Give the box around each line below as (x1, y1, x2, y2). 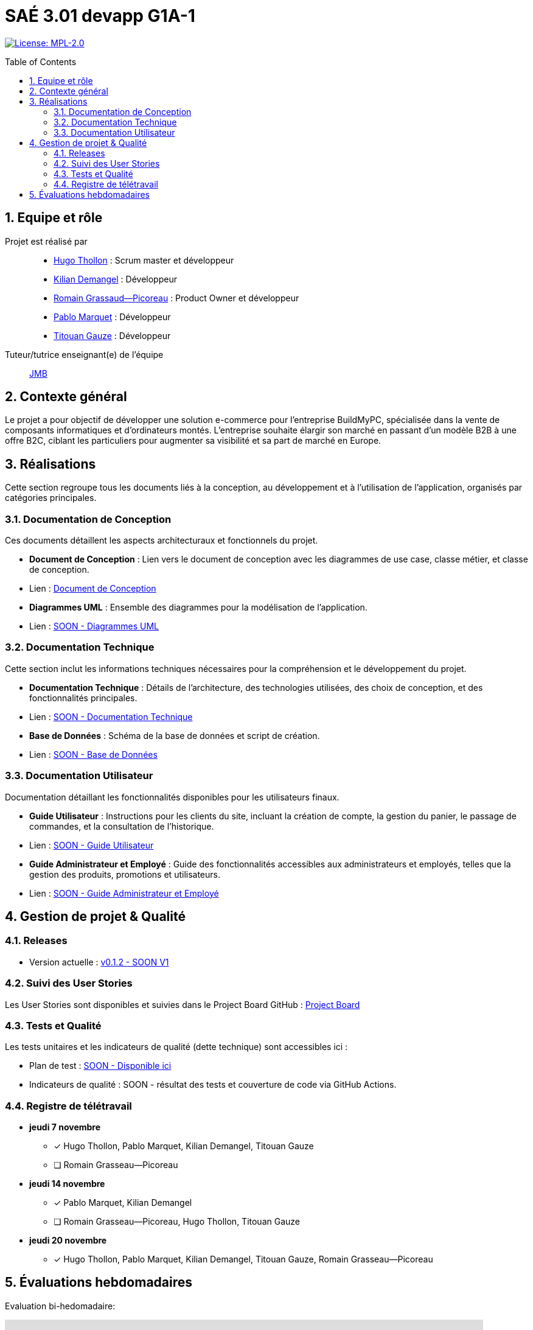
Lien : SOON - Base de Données (29, 749, 158, 760)
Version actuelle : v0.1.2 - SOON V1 (29, 956, 169, 967)
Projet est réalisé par (5, 236, 88, 247)
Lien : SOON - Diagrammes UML (29, 621, 159, 632)
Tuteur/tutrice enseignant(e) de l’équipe (5, 349, 164, 360)
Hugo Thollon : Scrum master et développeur (54, 254, 234, 265)
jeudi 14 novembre (29, 1178, 105, 1189)
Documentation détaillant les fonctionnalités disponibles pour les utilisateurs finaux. (5, 791, 340, 802)
